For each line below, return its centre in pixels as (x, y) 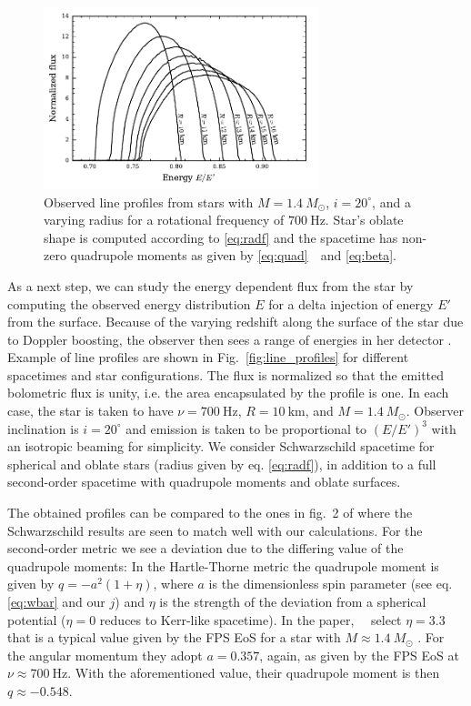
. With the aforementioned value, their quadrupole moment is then (254, 673)
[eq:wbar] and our (56, 602)
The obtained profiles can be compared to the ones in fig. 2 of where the (210, 513)
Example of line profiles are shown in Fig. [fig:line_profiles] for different (208, 357)
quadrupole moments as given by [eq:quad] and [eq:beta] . (234, 255)
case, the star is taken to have (90, 411)
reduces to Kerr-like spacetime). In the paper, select (251, 619)
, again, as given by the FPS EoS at (359, 655)
